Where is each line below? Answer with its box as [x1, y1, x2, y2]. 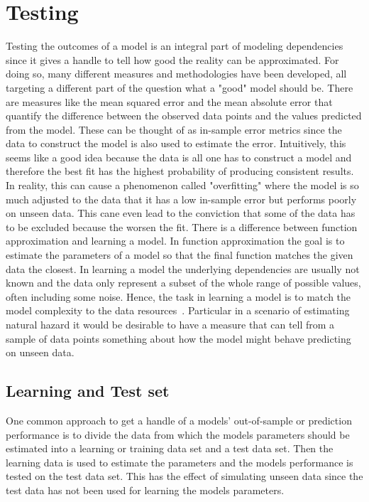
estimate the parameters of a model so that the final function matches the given [6, 247, 353, 262]
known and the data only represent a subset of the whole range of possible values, [6, 275, 361, 290]
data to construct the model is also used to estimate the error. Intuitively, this [6, 136, 346, 151]
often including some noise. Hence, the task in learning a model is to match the [6, 289, 351, 304]
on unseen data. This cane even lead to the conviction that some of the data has [6, 205, 356, 220]
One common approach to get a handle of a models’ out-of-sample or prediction [6, 412, 352, 427]
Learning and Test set [6, 380, 170, 402]
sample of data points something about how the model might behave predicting [6, 331, 351, 346]
